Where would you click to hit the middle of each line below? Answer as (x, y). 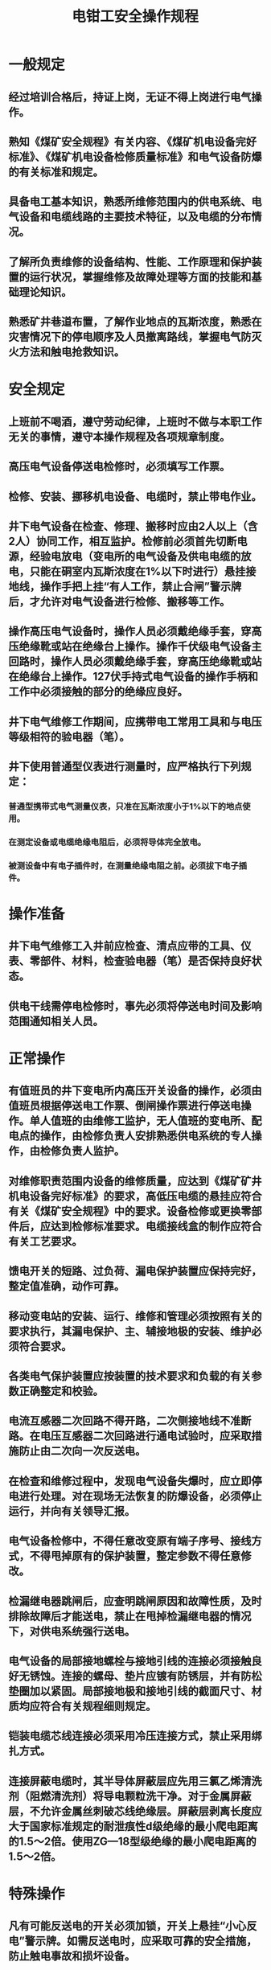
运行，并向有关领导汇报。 (72, 1511)
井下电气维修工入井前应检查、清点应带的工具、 (125, 946)
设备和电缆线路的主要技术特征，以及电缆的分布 (135, 217)
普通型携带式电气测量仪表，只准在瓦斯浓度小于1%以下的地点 (125, 806)
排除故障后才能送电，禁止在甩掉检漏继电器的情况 (130, 1616)
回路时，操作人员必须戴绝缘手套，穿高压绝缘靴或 (130, 661)
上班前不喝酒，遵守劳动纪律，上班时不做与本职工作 (135, 422)
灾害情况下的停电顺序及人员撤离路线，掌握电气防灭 (135, 337)
